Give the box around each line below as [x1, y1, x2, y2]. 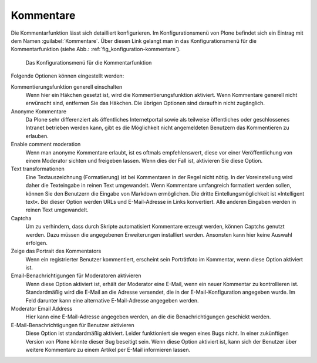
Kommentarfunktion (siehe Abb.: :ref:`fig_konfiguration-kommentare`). [11, 46, 181, 53]
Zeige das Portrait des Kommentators [11, 247, 102, 255]
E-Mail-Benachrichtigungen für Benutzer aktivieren [11, 321, 134, 328]
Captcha [11, 214, 32, 221]
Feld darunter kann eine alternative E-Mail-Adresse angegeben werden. [25, 297, 199, 304]
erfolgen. [25, 239, 48, 246]
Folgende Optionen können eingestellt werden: [11, 72, 124, 79]
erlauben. [25, 132, 49, 139]
